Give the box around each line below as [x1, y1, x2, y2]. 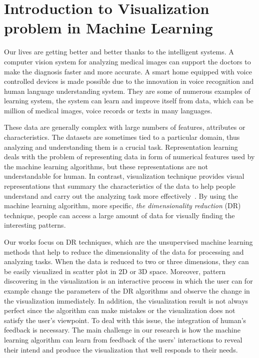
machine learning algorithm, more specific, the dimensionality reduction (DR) [4, 200, 241, 211]
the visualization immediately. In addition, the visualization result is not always [4, 295, 248, 306]
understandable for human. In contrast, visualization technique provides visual [4, 171, 244, 181]
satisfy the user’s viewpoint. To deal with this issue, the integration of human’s [4, 315, 246, 325]
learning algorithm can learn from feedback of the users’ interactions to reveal [4, 334, 242, 345]
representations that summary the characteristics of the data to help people [4, 181, 235, 191]
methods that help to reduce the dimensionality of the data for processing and [4, 246, 244, 257]
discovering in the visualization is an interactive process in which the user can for [4, 276, 253, 286]
